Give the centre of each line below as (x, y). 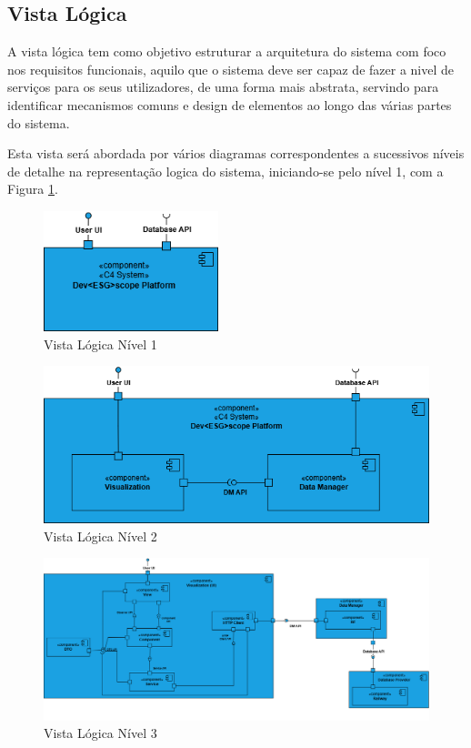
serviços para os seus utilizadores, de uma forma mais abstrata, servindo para (223, 87)
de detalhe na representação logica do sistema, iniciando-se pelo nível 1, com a (225, 171)
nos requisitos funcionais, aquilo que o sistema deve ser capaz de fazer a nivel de (230, 69)
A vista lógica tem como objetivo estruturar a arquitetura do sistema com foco (227, 51)
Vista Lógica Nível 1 (100, 344)
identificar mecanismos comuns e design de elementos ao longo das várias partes (230, 104)
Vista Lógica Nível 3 (100, 733)
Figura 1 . (33, 189)
